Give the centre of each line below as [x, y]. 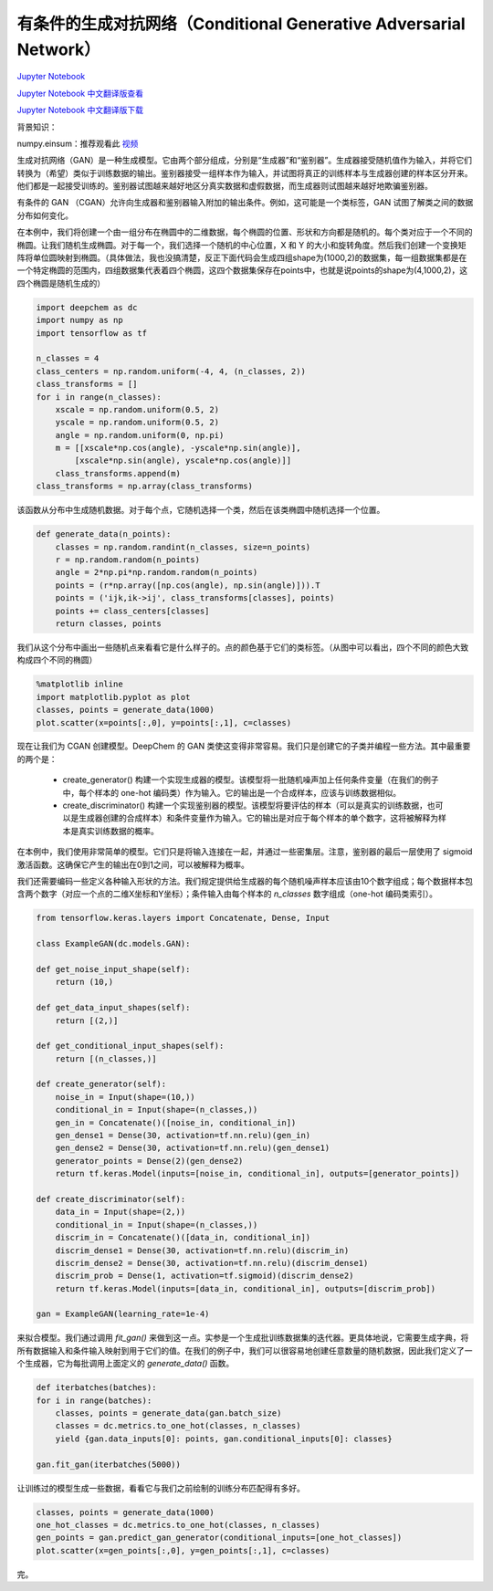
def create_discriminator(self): [111, 1199]
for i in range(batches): [94, 1400]
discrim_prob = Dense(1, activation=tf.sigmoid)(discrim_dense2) [205, 1276]
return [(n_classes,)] [106, 1058]
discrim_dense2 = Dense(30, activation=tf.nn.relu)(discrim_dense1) [212, 1263]
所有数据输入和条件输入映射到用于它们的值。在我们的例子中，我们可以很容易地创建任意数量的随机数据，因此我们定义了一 [245, 1350]
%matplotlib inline [79, 684]
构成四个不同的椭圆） [57, 660]
